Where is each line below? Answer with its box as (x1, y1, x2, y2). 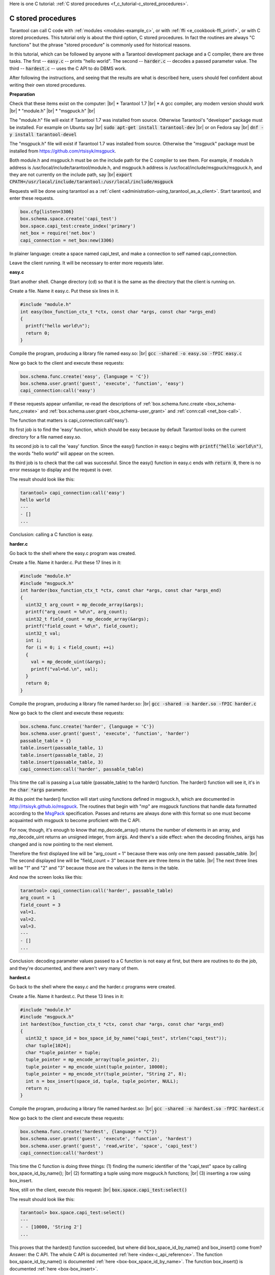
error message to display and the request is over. (9, 467, 113, 473)
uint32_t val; (25, 630, 61, 636)
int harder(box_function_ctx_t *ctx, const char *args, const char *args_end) (20, 588, 222, 594)
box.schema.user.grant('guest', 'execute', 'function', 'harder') (20, 731, 189, 736)
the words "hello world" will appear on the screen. (9, 450, 115, 456)
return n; (25, 1085, 50, 1091)
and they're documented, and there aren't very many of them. (9, 965, 140, 971)
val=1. (20, 909, 37, 915)
